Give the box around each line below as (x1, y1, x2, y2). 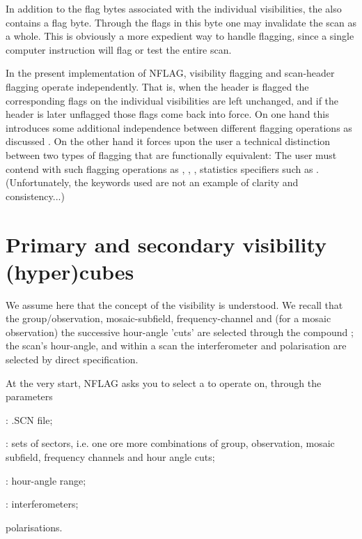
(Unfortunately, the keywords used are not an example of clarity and (6, 175, 299, 190)
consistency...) (6, 188, 65, 203)
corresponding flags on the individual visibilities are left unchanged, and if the (6, 93, 339, 107)
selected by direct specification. (6, 352, 139, 366)
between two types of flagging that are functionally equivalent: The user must (6, 147, 337, 162)
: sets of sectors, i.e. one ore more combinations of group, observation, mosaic (6, 436, 335, 450)
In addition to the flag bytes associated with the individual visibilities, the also (6, 1, 342, 15)
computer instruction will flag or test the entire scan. (6, 42, 232, 56)
